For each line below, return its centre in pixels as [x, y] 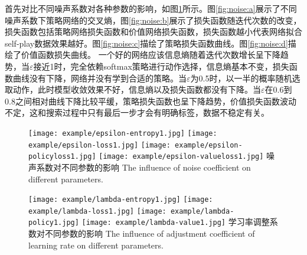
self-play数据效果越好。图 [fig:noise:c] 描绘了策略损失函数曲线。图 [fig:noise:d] [146, 43]
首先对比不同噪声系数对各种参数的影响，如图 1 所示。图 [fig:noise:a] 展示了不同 [151, 8]
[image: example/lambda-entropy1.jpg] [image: [121, 200]
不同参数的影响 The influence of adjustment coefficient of [150, 233]
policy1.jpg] [54, 223]
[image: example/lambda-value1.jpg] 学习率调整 [176, 222]
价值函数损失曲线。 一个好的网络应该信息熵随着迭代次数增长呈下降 [151, 55]
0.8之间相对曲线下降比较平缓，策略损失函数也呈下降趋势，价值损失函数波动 [151, 101]
